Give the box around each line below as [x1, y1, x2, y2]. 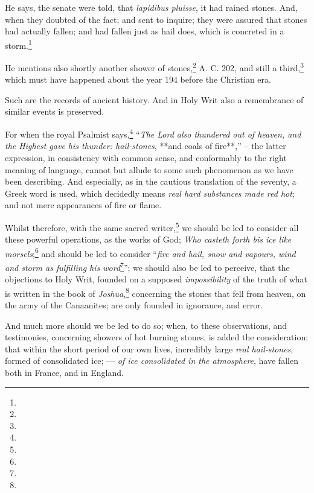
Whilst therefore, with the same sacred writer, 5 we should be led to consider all [5, 219, 299, 234]
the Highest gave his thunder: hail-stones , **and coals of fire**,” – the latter [5, 139, 286, 152]
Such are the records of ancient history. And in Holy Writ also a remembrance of [5, 93, 304, 106]
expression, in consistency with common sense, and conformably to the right [5, 151, 287, 164]
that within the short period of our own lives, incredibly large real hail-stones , [5, 342, 293, 355]
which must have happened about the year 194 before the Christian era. [5, 73, 271, 86]
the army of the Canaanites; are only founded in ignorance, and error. [5, 299, 263, 311]
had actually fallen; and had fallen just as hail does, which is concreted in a [5, 25, 284, 37]
